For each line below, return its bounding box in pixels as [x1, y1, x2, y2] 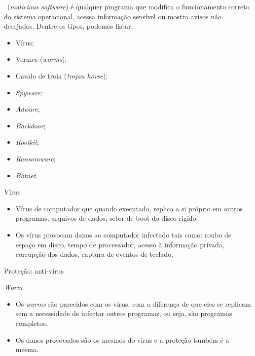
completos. [15, 318, 48, 328]
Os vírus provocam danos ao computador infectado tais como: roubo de [15, 229, 231, 239]
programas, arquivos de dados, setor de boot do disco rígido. [15, 213, 198, 223]
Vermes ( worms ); [15, 54, 67, 64]
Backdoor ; [15, 120, 46, 130]
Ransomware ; [15, 153, 56, 163]
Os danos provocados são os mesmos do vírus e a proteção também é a [15, 334, 229, 345]
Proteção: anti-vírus [4, 265, 64, 276]
